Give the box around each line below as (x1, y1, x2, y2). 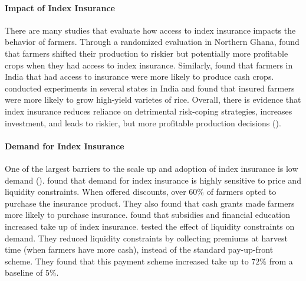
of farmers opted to (206, 185, 277, 198)
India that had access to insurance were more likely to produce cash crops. (5, 70, 274, 83)
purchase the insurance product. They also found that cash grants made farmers (5, 197, 295, 209)
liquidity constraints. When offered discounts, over (5, 185, 186, 198)
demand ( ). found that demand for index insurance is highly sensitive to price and (5, 174, 301, 186)
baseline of (5, 266, 43, 279)
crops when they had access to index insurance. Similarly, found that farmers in (5, 58, 293, 71)
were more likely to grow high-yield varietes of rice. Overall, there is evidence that (5, 93, 301, 106)
